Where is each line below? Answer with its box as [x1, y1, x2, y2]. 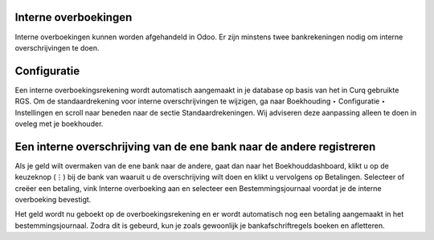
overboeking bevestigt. [14, 195, 92, 205]
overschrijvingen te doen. [14, 43, 100, 52]
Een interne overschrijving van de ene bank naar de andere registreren [14, 140, 376, 153]
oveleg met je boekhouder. [14, 119, 104, 128]
